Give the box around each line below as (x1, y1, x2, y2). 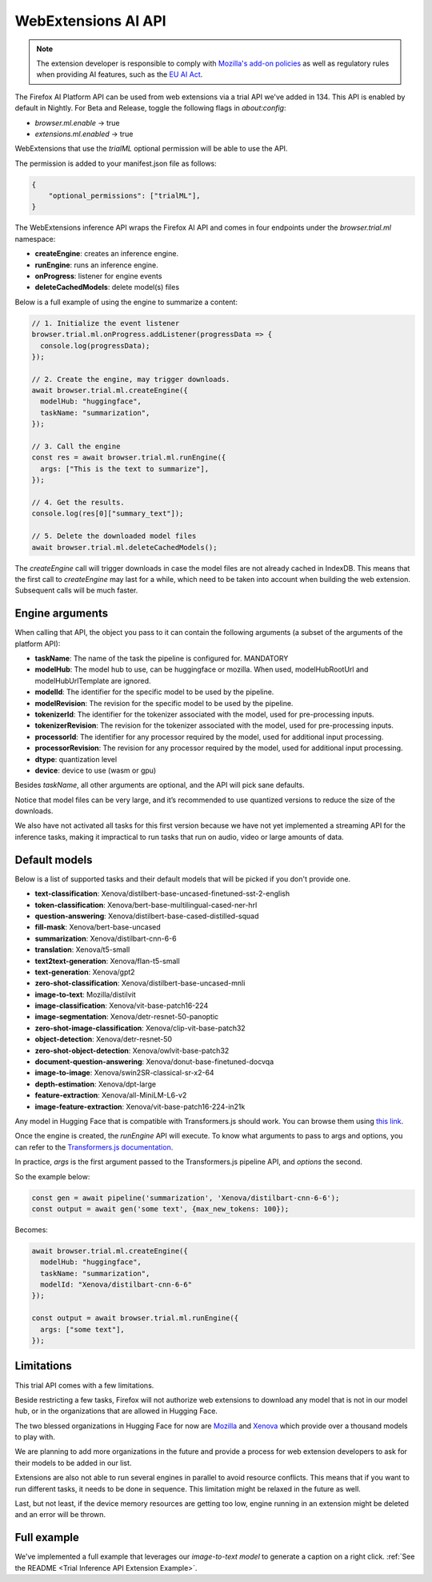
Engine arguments (14, 607, 108, 620)
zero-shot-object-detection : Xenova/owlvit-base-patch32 (34, 1046, 230, 1055)
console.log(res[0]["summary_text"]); (31, 509, 184, 518)
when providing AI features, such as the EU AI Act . (36, 70, 203, 79)
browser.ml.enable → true (34, 118, 120, 127)
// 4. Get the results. (31, 498, 126, 507)
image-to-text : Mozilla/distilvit (34, 990, 136, 999)
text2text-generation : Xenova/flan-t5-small (34, 956, 180, 966)
